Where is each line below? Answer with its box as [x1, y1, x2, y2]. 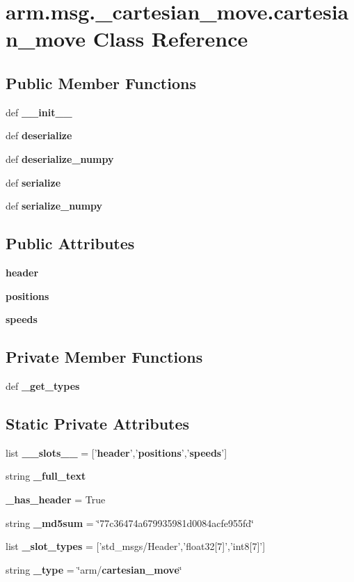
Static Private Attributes [6, 412, 190, 434]
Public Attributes [6, 233, 135, 254]
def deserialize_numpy [6, 151, 114, 166]
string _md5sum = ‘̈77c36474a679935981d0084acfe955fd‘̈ [6, 515, 254, 530]
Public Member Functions [6, 72, 196, 93]
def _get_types [6, 378, 80, 393]
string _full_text [6, 469, 86, 483]
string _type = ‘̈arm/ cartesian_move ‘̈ [6, 562, 182, 576]
